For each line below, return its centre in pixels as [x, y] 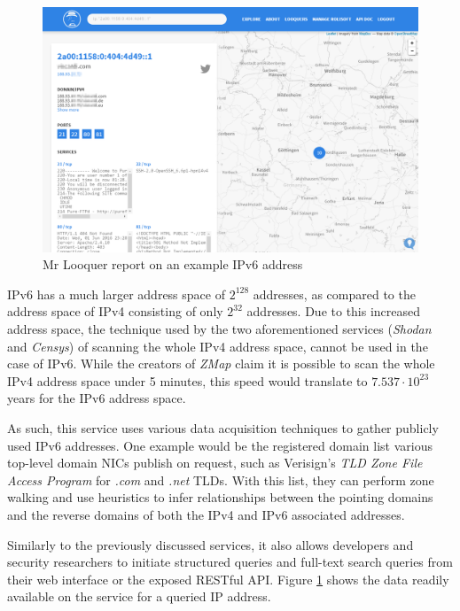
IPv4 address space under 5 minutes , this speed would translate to [187, 380]
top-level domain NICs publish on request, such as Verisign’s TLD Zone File [215, 463]
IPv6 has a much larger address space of [116, 294]
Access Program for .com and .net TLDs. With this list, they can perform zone [221, 480]
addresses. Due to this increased [334, 311]
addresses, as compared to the [334, 294]
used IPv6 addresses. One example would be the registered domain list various [220, 445]
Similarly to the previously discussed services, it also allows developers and [211, 544]
